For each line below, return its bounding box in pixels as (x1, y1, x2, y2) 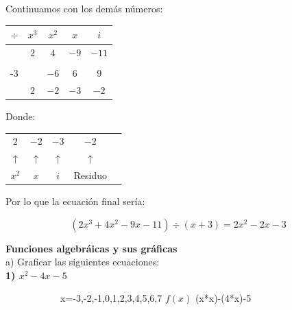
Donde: (5, 108, 36, 123)
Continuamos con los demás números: (5, 1, 163, 15)
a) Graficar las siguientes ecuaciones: (5, 254, 160, 269)
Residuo (73, 168, 108, 182)
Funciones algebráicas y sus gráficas (5, 241, 178, 255)
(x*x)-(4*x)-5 (195, 291, 252, 305)
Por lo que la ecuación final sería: (5, 194, 145, 208)
